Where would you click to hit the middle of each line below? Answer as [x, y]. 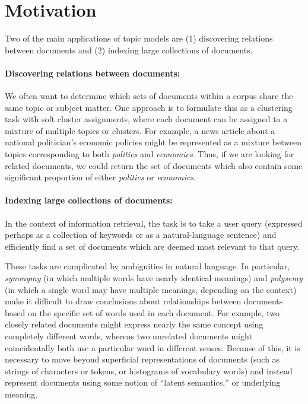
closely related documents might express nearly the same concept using [134, 324]
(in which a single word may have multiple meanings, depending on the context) [151, 289]
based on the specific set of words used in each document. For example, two [142, 312]
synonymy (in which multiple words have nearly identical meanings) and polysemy [154, 278]
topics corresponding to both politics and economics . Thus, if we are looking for [150, 154]
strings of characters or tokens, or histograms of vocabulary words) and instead [149, 370]
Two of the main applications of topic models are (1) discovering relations [139, 38]
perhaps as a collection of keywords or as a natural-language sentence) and [141, 235]
